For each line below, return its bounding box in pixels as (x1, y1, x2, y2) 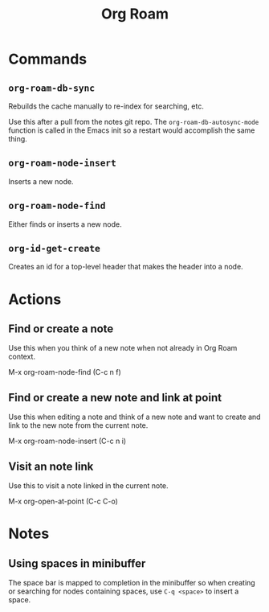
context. (8, 351, 36, 362)
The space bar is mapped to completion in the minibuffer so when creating (8, 578, 255, 588)
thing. (8, 134, 28, 143)
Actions (8, 290, 62, 308)
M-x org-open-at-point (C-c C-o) (8, 496, 119, 507)
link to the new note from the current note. (8, 421, 149, 430)
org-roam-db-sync (8, 82, 95, 93)
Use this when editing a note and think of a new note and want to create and (8, 412, 261, 422)
